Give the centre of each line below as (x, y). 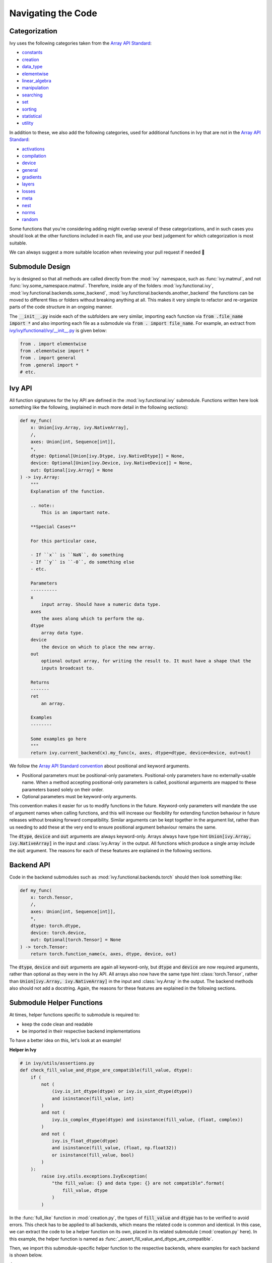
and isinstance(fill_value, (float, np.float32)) (114, 1148)
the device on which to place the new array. (98, 647)
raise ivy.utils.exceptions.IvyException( (94, 1176)
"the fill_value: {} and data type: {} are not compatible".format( (138, 1183)
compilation (34, 156)
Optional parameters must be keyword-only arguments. (79, 796)
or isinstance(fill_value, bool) (93, 1155)
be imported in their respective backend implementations (81, 1031)
